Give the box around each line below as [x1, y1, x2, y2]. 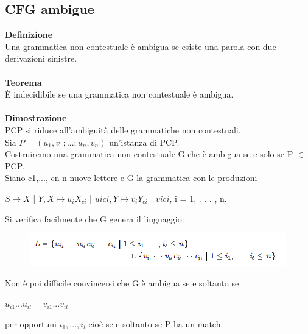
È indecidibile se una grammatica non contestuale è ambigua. [5, 88, 234, 101]
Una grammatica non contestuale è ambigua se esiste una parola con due [5, 40, 276, 52]
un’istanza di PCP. [109, 135, 180, 148]
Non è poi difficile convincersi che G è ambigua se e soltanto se [5, 276, 239, 289]
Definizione [5, 28, 53, 41]
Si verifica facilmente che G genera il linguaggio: [5, 212, 184, 225]
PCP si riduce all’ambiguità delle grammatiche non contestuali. [5, 123, 241, 136]
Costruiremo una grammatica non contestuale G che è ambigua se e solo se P [5, 147, 293, 160]
